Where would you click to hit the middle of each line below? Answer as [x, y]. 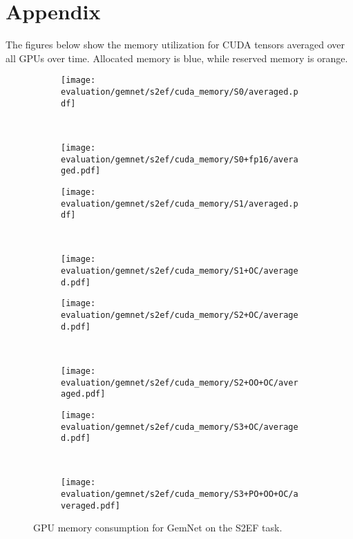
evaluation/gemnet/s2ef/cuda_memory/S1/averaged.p [180, 204]
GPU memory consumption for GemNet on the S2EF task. [158, 528]
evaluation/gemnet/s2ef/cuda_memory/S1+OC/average [180, 271]
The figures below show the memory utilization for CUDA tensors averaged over [175, 45]
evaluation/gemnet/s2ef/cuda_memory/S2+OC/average [180, 315]
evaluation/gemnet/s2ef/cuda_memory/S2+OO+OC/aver [180, 382]
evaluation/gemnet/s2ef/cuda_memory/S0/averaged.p [180, 92]
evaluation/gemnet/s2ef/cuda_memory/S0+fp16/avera [180, 159]
